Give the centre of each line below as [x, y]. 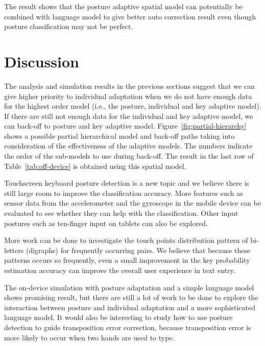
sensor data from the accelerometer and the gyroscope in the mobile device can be [133, 203]
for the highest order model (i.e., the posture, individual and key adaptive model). [133, 106]
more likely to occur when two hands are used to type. [89, 337]
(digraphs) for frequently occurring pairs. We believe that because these [138, 250]
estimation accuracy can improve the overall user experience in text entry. [120, 270]
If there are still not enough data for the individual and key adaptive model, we [129, 116]
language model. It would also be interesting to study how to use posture [118, 317]
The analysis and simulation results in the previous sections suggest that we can [129, 85]
